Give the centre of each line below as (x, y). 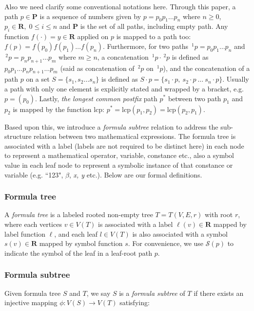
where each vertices (33, 224)
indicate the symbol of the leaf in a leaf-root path (78, 253)
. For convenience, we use (166, 243)
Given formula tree (33, 293)
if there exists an (219, 293)
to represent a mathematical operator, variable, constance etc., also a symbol (119, 155)
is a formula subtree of (152, 293)
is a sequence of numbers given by (90, 16)
